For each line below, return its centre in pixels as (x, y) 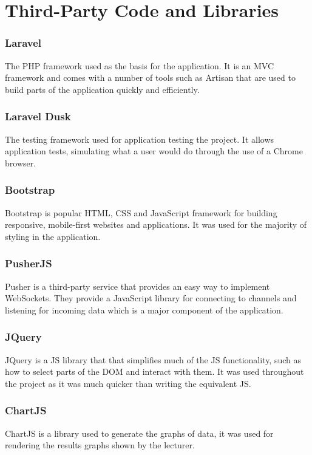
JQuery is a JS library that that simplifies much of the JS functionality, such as (153, 359)
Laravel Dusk (38, 116)
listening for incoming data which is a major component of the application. (144, 310)
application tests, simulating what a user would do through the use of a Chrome (154, 151)
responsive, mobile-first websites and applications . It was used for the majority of (156, 224)
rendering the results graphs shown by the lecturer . (100, 445)
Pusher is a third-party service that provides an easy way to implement (137, 286)
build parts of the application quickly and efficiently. (102, 89)
